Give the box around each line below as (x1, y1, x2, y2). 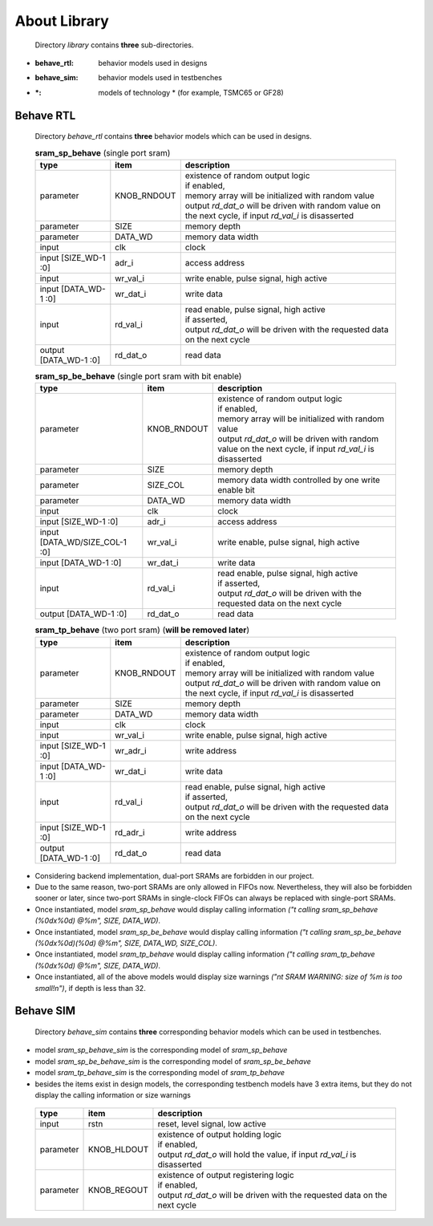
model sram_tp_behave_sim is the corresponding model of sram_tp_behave (34, 1068, 285, 1078)
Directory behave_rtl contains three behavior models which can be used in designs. (34, 132, 312, 141)
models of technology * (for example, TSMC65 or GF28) (98, 87, 284, 97)
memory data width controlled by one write (217, 474, 381, 485)
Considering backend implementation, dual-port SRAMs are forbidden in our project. (34, 871, 314, 880)
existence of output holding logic (157, 1129, 282, 1140)
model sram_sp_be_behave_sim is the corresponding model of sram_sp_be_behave (34, 1056, 312, 1066)
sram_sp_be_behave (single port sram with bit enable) (34, 371, 242, 382)
